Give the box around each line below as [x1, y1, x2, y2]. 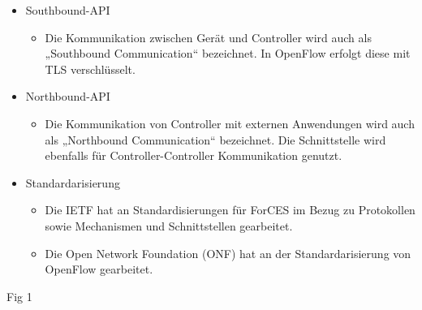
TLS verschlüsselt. [45, 60, 136, 77]
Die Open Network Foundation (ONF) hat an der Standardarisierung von [45, 244, 411, 261]
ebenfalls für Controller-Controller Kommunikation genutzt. [45, 147, 342, 164]
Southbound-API [25, 2, 110, 18]
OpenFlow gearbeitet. [45, 260, 153, 278]
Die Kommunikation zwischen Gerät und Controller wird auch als [45, 28, 372, 45]
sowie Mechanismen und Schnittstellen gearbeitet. [45, 217, 293, 234]
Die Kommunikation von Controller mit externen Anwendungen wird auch [45, 114, 415, 131]
